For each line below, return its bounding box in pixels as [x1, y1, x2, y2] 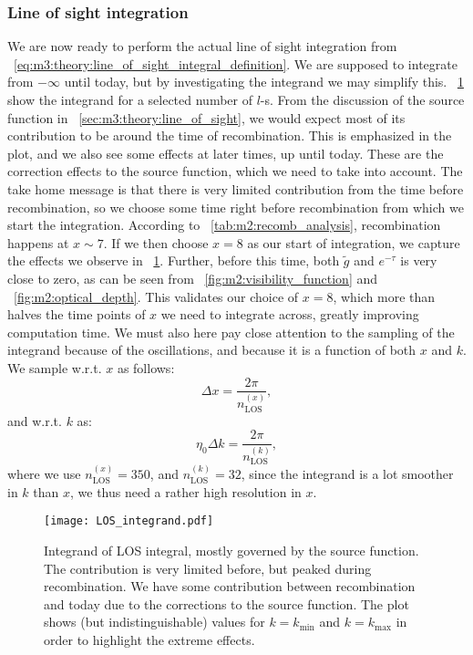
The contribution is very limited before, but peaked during [44, 558, 372, 577]
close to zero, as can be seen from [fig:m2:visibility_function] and [7, 268, 378, 287]
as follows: [117, 358, 175, 377]
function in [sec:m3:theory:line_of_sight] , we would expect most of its [7, 108, 406, 127]
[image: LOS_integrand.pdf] [44, 515, 214, 528]
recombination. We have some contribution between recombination [44, 577, 416, 596]
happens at [7, 233, 69, 252]
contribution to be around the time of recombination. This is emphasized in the [7, 126, 452, 145]
